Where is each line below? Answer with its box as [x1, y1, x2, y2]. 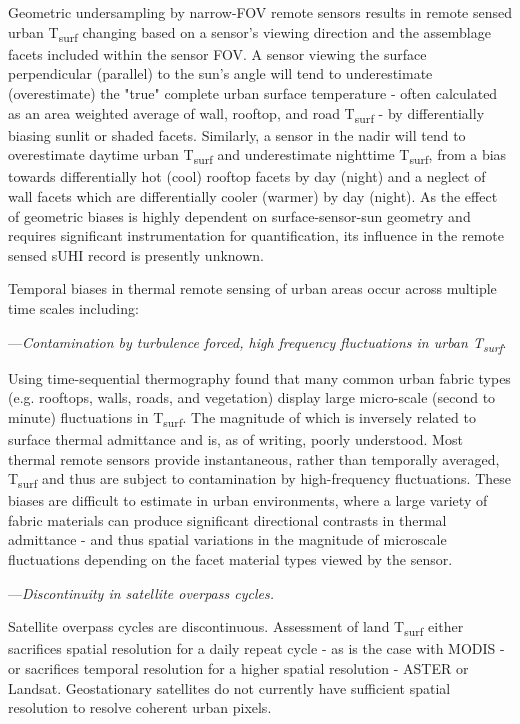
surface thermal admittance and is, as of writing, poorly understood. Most [8, 428, 463, 449]
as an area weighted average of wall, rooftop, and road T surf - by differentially [8, 102, 485, 126]
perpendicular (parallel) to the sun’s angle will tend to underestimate [8, 63, 433, 84]
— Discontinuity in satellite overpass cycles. [8, 582, 274, 603]
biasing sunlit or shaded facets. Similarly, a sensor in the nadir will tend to [8, 124, 466, 145]
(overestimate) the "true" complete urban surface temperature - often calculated [8, 82, 498, 103]
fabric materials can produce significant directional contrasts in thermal [8, 509, 447, 530]
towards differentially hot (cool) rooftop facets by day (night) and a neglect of [8, 166, 486, 187]
